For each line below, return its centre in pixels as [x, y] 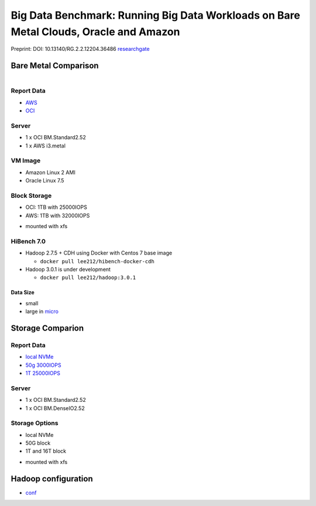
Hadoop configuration [52, 479]
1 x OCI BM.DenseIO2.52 [55, 408]
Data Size [23, 292]
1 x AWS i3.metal [45, 146]
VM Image [26, 161]
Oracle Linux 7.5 [45, 181]
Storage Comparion [47, 328]
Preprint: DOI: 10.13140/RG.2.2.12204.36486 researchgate [80, 49]
